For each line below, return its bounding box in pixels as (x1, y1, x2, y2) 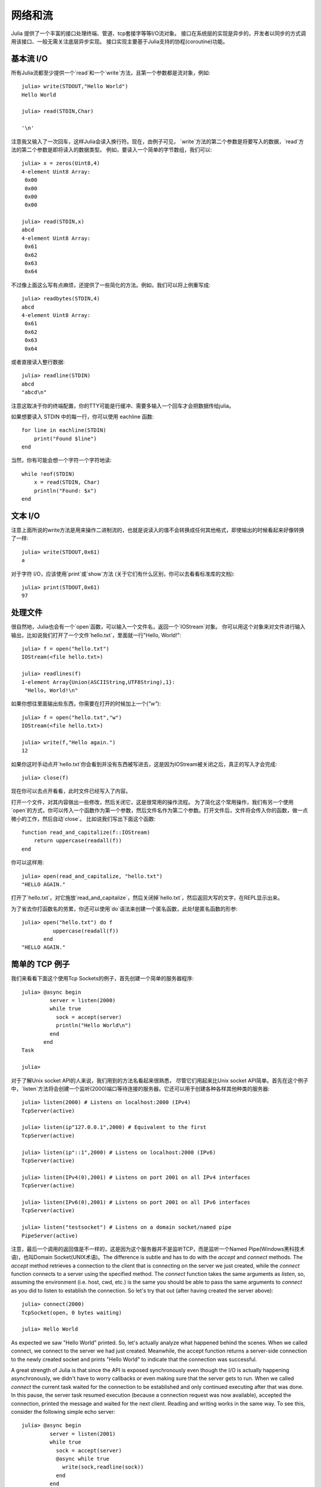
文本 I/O (11, 510, 40, 520)
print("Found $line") (33, 435, 97, 442)
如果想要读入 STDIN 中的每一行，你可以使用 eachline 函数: (11, 413, 154, 420)
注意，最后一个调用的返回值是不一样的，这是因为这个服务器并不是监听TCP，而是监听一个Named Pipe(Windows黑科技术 (11, 1245, 306, 1252)
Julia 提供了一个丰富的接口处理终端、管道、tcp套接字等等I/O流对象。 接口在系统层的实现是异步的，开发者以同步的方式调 (11, 30, 306, 37)
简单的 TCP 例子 (11, 959, 70, 970)
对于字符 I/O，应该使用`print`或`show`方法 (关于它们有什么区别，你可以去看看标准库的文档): (11, 570, 235, 577)
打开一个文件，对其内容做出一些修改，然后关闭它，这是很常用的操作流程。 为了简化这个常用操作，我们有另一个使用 (11, 798, 294, 805)
